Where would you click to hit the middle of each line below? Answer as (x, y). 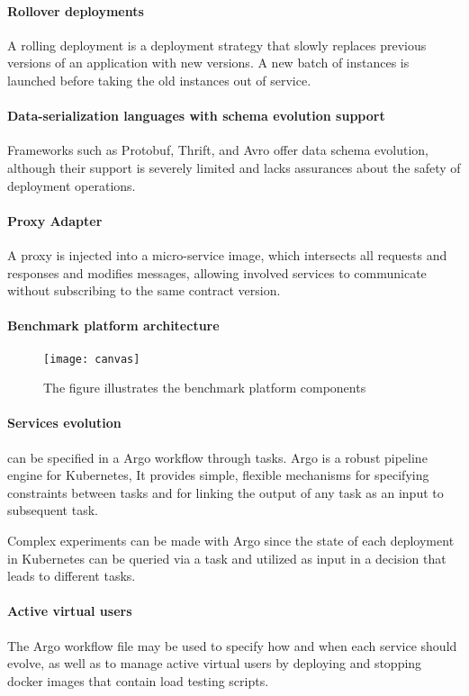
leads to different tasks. (72, 576)
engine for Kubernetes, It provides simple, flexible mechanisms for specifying (218, 475)
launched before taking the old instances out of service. (159, 80)
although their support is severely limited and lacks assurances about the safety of (234, 167)
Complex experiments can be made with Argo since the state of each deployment (231, 540)
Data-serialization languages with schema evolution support (196, 116)
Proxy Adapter (55, 220)
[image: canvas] (92, 359)
